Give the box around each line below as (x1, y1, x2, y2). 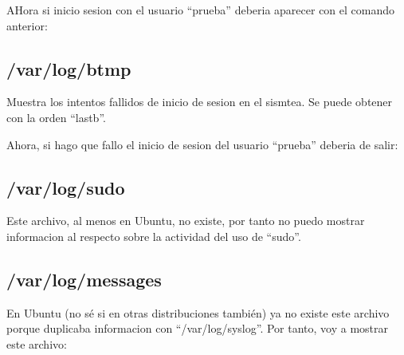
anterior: (6, 17, 48, 34)
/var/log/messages (6, 266, 162, 291)
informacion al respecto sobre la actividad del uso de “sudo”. (6, 227, 301, 244)
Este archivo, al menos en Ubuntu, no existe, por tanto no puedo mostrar (6, 212, 365, 229)
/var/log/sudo (6, 175, 125, 199)
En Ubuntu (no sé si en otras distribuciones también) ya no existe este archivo (6, 304, 390, 321)
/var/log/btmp (6, 56, 131, 81)
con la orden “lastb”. (6, 108, 106, 125)
